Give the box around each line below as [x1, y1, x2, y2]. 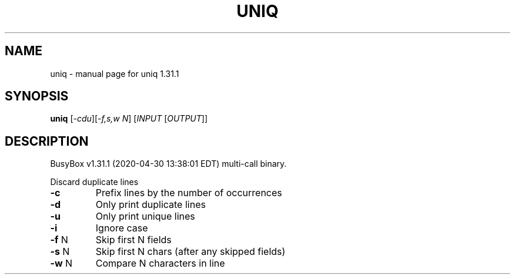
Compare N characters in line [95, 257, 225, 270]
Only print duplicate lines [95, 199, 206, 211]
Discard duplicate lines [50, 177, 139, 187]
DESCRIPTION [5, 133, 89, 149]
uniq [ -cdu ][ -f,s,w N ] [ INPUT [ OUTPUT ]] [50, 113, 208, 124]
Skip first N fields [95, 234, 172, 246]
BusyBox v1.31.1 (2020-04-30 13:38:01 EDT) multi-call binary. [50, 159, 287, 169]
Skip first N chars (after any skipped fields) [95, 246, 286, 258]
